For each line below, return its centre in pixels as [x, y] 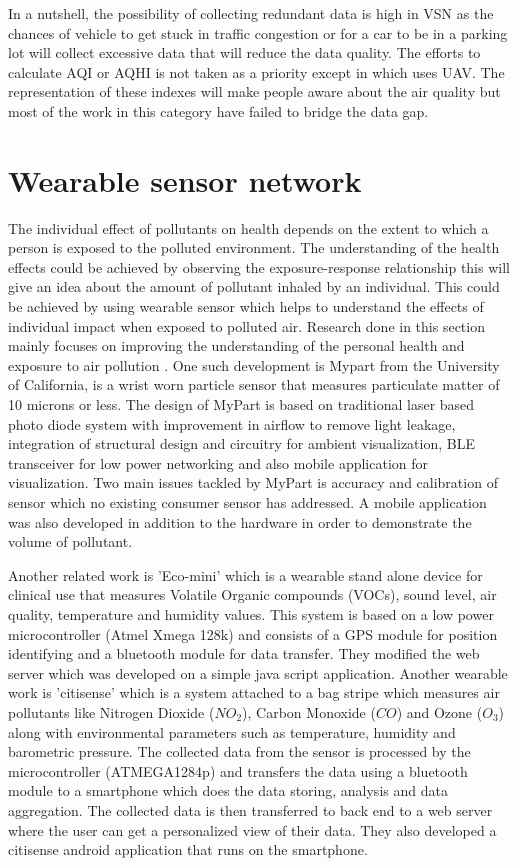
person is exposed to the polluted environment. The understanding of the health [254, 247]
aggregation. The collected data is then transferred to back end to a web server [250, 809]
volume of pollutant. [70, 541]
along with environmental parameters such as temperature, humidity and [232, 731]
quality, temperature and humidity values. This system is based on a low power [251, 613]
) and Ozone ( [439, 711]
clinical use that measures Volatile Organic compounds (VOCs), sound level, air [252, 594]
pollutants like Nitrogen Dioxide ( [111, 711]
